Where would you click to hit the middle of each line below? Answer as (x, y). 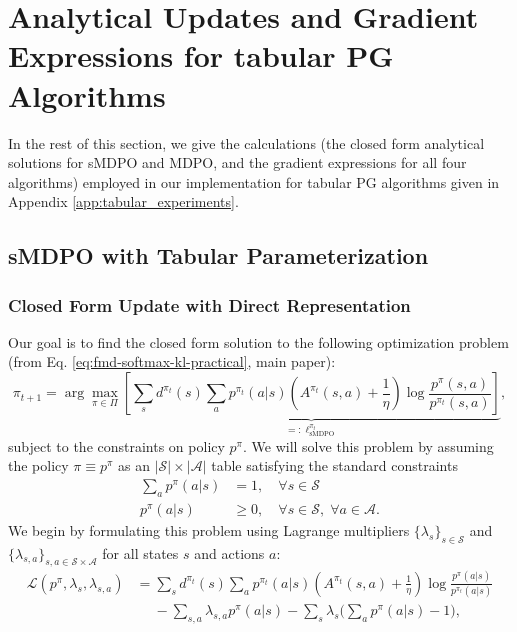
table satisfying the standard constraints (334, 465)
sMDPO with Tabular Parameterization (218, 255)
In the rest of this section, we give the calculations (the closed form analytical (246, 142)
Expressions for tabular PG (201, 55)
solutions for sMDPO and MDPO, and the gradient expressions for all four (237, 162)
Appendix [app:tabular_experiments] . (123, 201)
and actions (229, 552)
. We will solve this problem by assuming (368, 445)
